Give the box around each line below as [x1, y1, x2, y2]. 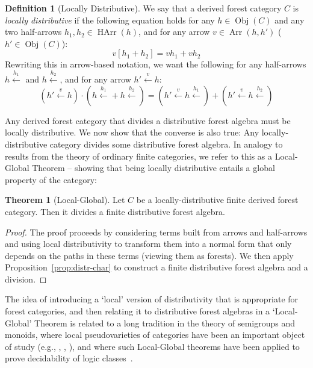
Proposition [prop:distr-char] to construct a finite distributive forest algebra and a [5, 261, 308, 273]
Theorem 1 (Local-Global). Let [5, 193, 125, 206]
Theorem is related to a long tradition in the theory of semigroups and [34, 316, 295, 329]
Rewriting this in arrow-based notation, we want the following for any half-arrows [5, 58, 306, 70]
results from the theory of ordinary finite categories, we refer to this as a [5, 149, 273, 162]
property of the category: [5, 173, 97, 186]
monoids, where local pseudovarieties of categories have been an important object [5, 328, 305, 341]
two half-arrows [5, 25, 62, 38]
